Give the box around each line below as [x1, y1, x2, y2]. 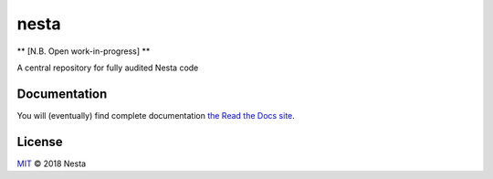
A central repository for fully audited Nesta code [16, 62, 199, 73]
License [16, 133, 63, 150]
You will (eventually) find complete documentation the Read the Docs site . [16, 110, 296, 121]
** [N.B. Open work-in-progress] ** [16, 46, 151, 57]
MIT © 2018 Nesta [16, 158, 87, 169]
